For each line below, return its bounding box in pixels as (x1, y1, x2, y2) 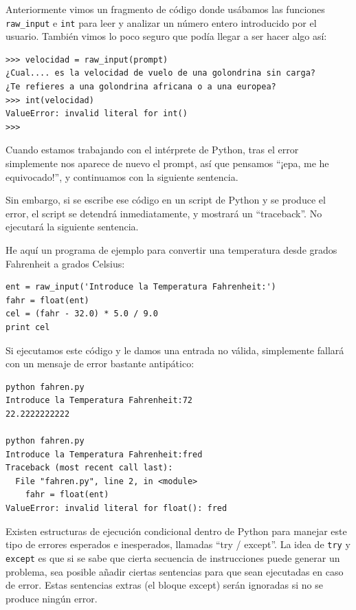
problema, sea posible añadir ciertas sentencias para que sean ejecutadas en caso (5, 564, 344, 578)
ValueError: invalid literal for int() (5, 109, 188, 119)
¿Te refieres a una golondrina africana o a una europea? (5, 82, 276, 92)
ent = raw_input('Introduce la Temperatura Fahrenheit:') (5, 282, 276, 292)
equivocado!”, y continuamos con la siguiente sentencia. (5, 169, 238, 184)
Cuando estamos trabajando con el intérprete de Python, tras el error (5, 142, 299, 157)
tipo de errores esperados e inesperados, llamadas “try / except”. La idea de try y (5, 537, 351, 552)
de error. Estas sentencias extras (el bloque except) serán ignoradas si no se (5, 578, 323, 592)
